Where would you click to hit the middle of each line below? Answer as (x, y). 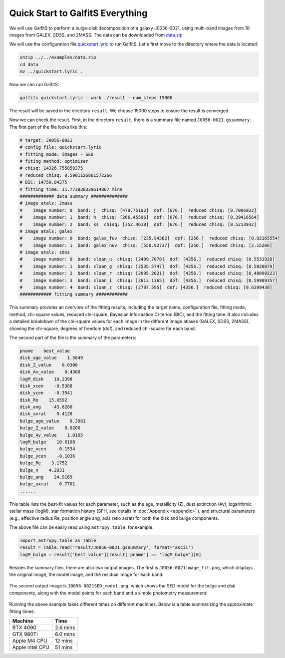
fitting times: (22, 611)
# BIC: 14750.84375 (43, 182)
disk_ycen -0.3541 (46, 393)
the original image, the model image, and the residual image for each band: (86, 575)
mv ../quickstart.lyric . (51, 72)
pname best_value (45, 351)
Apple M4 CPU (30, 641)
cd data (29, 64)
